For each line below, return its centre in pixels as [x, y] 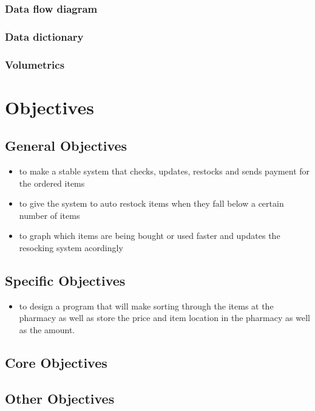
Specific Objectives [65, 281]
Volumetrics [35, 64]
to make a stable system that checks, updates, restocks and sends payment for [164, 171]
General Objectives [66, 146]
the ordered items [52, 183]
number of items [49, 215]
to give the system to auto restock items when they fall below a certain [151, 203]
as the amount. [47, 330]
